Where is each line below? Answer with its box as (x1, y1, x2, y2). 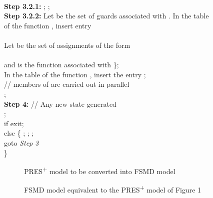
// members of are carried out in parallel (4, 79, 129, 89)
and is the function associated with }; (4, 59, 119, 70)
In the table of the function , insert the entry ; (4, 69, 146, 79)
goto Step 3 (4, 137, 39, 148)
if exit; (4, 118, 24, 128)
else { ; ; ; (4, 128, 34, 138)
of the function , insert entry (4, 20, 91, 30)
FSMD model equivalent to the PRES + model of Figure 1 (24, 183, 201, 195)
